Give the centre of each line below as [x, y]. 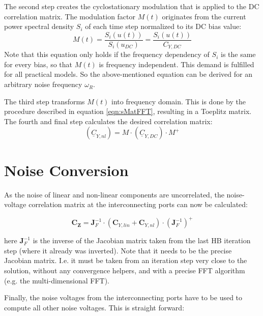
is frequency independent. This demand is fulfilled [177, 64]
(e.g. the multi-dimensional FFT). [57, 280]
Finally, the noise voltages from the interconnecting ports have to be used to [123, 297]
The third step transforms [45, 101]
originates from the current [204, 16]
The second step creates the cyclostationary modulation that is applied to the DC [132, 6]
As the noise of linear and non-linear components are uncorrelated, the [114, 194]
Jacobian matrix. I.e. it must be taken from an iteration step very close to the [126, 260]
